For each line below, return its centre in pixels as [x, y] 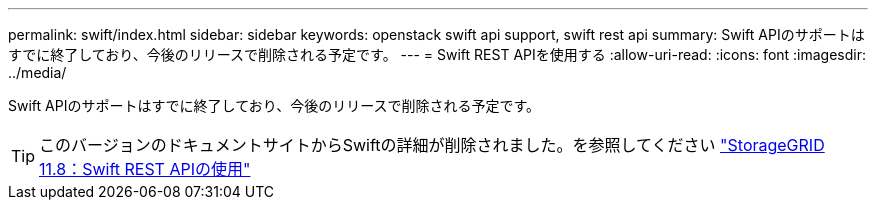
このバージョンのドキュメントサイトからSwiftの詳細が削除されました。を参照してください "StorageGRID [432, 145]
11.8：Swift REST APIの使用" [145, 169]
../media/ [37, 72]
